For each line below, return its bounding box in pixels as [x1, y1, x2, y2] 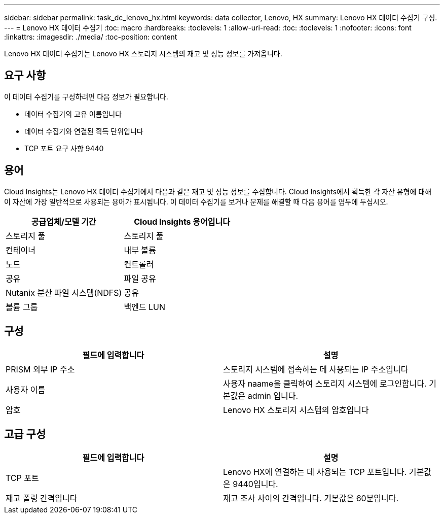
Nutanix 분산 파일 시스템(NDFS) [6, 287, 122, 298]
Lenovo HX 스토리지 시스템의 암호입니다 [223, 404, 369, 415]
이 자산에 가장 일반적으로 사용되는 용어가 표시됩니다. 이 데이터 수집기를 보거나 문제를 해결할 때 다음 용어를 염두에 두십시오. [4, 197, 388, 206]
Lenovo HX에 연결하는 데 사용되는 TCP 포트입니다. [223, 467, 407, 477]
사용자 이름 [6, 384, 46, 395]
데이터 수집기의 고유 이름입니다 [24, 109, 122, 118]
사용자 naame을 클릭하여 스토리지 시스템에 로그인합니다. [223, 378, 427, 389]
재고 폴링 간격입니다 [6, 493, 78, 504]
